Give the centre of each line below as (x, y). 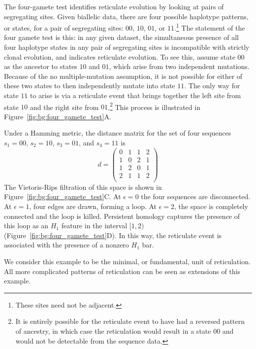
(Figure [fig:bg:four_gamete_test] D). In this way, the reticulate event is (113, 235)
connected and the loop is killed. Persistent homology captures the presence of (122, 216)
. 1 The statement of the (209, 27)
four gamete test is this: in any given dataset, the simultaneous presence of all (121, 37)
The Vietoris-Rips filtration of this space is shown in (83, 187)
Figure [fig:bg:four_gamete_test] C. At (63, 196)
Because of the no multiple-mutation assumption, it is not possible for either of (123, 76)
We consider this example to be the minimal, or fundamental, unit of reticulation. (127, 261)
